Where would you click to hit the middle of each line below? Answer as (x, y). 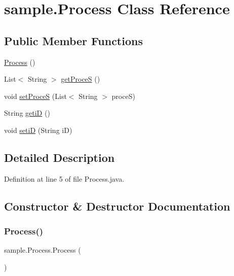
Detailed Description (60, 157)
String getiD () (27, 113)
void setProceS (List (35, 96)
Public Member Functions (73, 40)
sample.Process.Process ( (43, 250)
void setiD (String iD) (38, 130)
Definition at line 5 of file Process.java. (64, 178)
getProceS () (81, 79)
